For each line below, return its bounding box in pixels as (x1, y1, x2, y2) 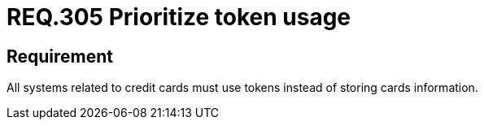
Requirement (7, 46, 114, 67)
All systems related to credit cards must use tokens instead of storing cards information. (7, 80, 478, 95)
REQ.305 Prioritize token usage (7, 3, 351, 31)
